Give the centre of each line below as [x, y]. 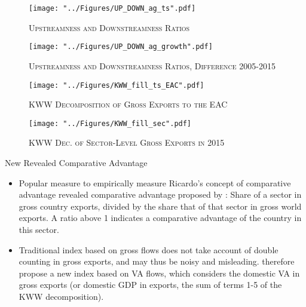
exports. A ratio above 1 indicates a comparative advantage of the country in [160, 218]
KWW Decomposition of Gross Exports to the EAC [128, 104]
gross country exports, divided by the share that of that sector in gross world [160, 206]
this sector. [39, 229]
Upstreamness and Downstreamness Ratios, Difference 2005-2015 [152, 65]
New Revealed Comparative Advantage [76, 162]
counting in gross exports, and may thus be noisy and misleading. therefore [157, 261]
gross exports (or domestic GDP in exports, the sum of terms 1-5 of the [150, 285]
